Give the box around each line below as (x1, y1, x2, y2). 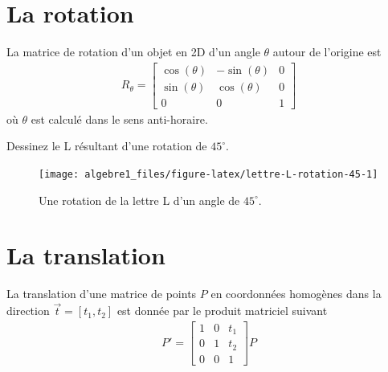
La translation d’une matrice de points (6, 285, 197, 302)
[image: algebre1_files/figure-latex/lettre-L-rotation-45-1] (39, 169, 378, 181)
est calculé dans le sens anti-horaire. (31, 110, 208, 127)
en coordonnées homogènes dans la (210, 285, 382, 302)
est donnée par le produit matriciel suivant (116, 302, 328, 319)
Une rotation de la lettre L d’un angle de (39, 191, 240, 208)
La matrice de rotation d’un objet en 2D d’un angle (6, 43, 260, 60)
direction (6, 302, 50, 319)
